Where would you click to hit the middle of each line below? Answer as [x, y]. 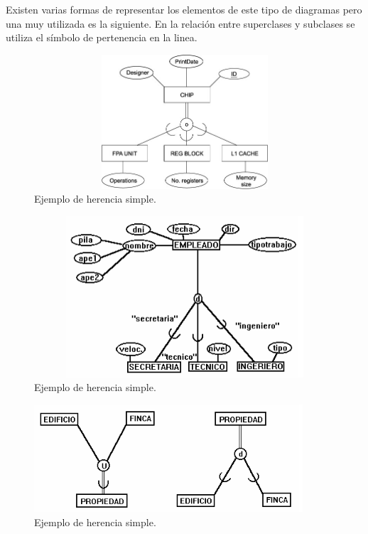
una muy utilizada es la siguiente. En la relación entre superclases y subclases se [180, 23]
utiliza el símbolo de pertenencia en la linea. [102, 37]
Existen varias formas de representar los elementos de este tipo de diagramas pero [184, 9]
